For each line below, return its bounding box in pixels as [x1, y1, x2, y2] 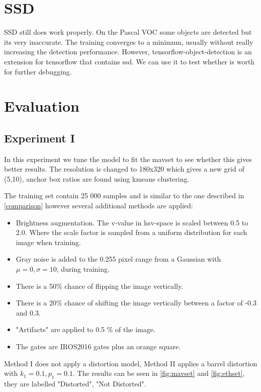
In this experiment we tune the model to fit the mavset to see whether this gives [4, 153, 252, 164]
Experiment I [4, 130, 75, 145]
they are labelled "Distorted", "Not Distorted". [4, 378, 146, 388]
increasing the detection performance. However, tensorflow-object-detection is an [4, 46, 252, 57]
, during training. [56, 264, 110, 274]
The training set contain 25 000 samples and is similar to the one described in [4, 190, 244, 201]
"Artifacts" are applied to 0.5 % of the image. [16, 324, 155, 335]
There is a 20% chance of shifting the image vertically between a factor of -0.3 [16, 297, 256, 308]
